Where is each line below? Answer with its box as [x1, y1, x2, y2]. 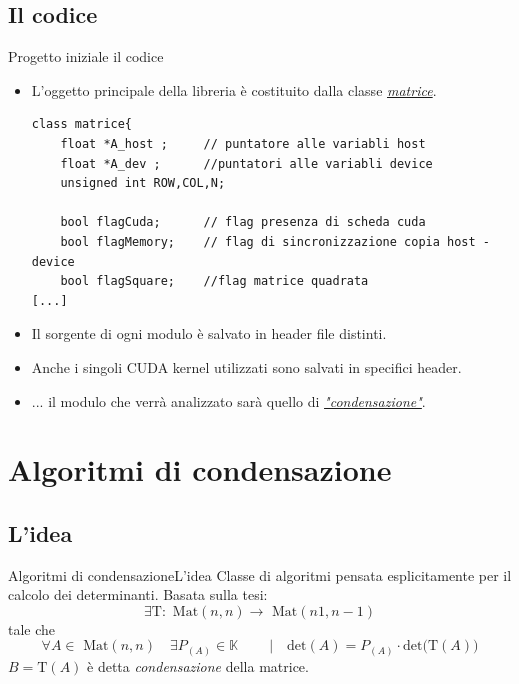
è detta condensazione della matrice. [87, 655, 309, 676]
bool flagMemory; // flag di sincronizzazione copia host [60, 234, 476, 249]
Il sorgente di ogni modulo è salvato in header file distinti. [31, 323, 387, 344]
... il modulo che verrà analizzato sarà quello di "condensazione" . [31, 390, 426, 411]
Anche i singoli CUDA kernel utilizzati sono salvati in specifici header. [31, 356, 462, 377]
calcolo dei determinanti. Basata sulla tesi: [8, 584, 268, 605]
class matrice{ [31, 117, 133, 132]
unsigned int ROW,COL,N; [60, 176, 226, 191]
